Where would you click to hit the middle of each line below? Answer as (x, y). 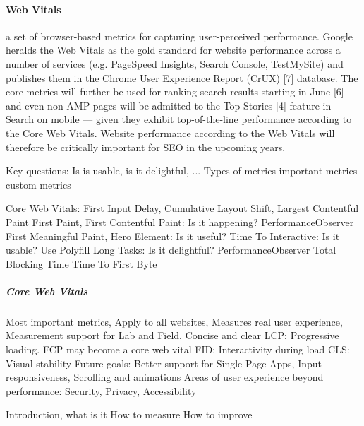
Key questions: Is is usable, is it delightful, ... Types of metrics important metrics (182, 171)
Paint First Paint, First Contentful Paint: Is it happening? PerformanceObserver (180, 221)
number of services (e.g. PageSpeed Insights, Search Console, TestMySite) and (175, 63)
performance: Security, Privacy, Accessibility (101, 390)
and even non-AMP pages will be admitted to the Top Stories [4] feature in (169, 105)
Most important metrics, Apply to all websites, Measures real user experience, (174, 321)
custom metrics (38, 184)
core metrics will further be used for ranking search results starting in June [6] (175, 91)
